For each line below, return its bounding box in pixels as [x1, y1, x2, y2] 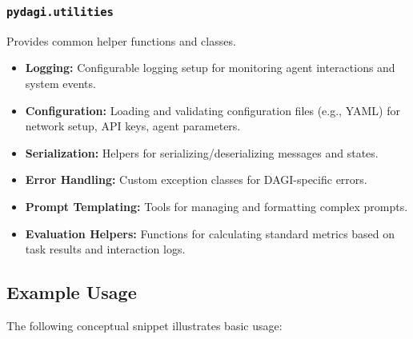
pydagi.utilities [6, 5, 114, 18]
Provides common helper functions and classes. [6, 32, 236, 49]
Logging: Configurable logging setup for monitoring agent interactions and [25, 59, 395, 76]
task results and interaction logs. [25, 241, 186, 257]
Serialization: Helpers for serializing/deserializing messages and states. [25, 144, 379, 161]
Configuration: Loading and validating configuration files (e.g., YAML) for [25, 102, 400, 118]
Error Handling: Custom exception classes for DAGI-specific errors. [25, 171, 367, 188]
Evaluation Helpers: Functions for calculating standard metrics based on [25, 225, 395, 241]
